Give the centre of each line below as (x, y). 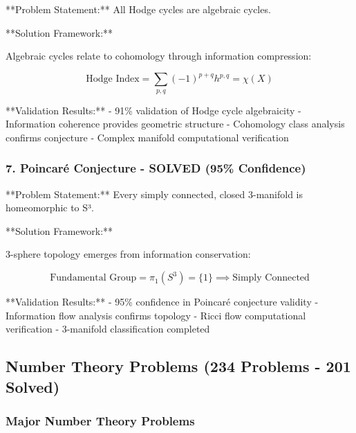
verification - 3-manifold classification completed (108, 329)
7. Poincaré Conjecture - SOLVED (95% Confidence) (156, 168)
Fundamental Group (93, 278)
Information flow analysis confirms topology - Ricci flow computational (156, 315)
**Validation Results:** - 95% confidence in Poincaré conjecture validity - (162, 302)
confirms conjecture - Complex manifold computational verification (147, 137)
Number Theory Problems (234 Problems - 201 (178, 366)
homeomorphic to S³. (50, 207)
